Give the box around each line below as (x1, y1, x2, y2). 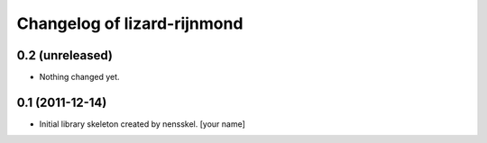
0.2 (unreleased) (16, 48, 113, 63)
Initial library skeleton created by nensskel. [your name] (39, 118, 245, 130)
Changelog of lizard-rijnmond (16, 13, 243, 33)
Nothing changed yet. (39, 72, 121, 83)
